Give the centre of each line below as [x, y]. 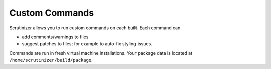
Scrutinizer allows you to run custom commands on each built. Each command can [95, 28]
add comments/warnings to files [55, 37]
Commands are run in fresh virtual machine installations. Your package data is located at [101, 53]
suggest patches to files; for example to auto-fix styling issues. [87, 44]
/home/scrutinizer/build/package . [51, 60]
